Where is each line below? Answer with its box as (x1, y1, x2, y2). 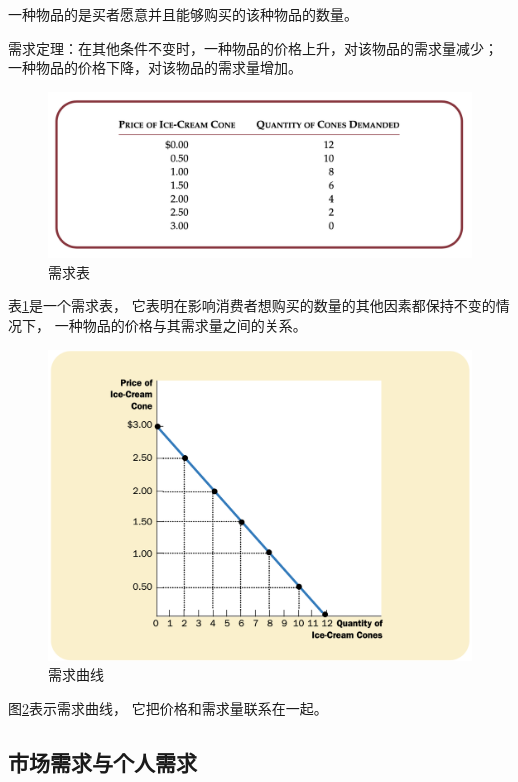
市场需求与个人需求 (8, 746, 197, 777)
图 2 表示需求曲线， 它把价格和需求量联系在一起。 (8, 697, 328, 718)
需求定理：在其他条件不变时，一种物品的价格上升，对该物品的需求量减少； (8, 37, 498, 58)
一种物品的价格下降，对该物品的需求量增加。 (8, 57, 302, 78)
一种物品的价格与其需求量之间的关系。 (54, 315, 307, 336)
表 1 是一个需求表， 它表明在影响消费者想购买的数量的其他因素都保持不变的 (8, 295, 496, 316)
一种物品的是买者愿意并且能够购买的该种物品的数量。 (8, 4, 358, 24)
